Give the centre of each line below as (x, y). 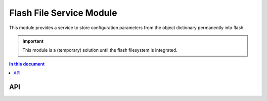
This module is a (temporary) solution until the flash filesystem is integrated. (100, 50)
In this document (27, 64)
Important (33, 41)
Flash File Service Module (63, 13)
